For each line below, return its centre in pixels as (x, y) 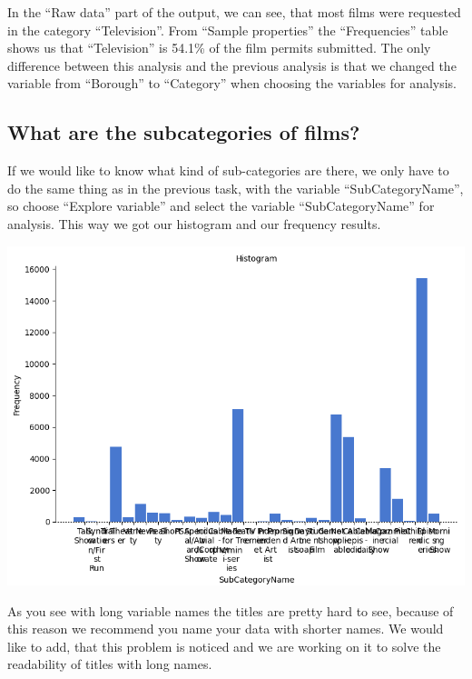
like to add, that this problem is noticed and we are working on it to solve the (224, 646)
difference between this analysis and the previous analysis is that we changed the (232, 65)
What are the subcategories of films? (184, 132)
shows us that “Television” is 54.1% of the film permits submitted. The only (219, 48)
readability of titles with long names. (110, 664)
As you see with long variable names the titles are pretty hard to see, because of (231, 610)
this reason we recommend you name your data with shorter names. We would (226, 629)
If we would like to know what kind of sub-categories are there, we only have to (228, 170)
